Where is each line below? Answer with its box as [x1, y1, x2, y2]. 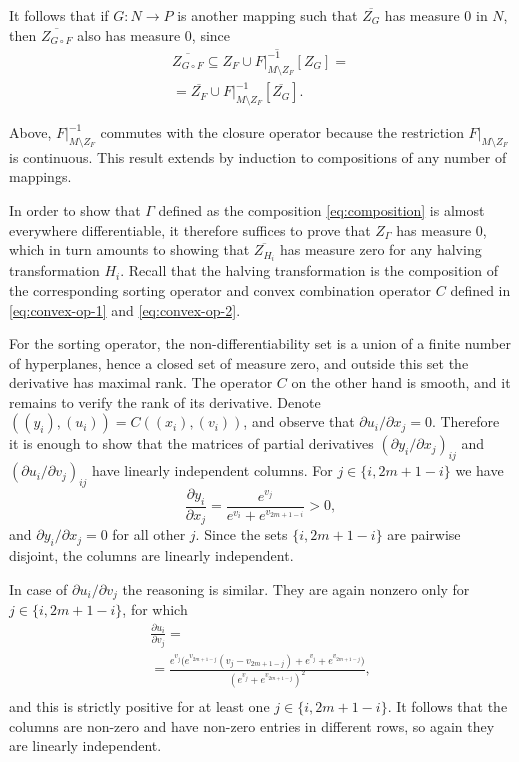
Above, [9, 122, 52, 143]
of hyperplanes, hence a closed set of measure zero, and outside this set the [9, 352, 469, 373]
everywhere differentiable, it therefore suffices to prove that [9, 219, 371, 240]
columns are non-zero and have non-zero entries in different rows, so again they [9, 715, 495, 736]
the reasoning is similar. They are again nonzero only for [122, 578, 470, 599]
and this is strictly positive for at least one [9, 695, 270, 716]
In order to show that [9, 200, 141, 221]
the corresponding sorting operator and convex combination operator [9, 279, 432, 300]
